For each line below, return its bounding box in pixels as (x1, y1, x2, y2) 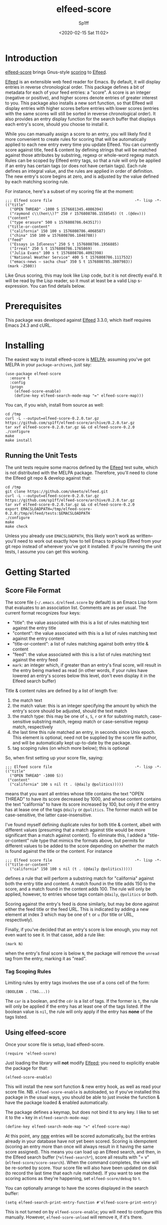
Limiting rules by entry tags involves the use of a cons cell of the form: (5, 979, 150, 985)
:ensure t (9, 376, 30, 381)
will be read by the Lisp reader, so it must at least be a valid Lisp (5, 277, 137, 283)
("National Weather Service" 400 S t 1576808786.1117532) (9, 255, 133, 260)
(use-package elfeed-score (5, 371, 61, 376)
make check (5, 524, 28, 529)
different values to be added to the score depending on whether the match (5, 843, 159, 849)
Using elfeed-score (5, 1028, 66, 1037)
